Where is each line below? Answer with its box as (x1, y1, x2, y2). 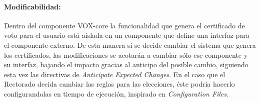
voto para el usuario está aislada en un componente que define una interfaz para (4, 30, 249, 40)
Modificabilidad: (4, 1, 61, 11)
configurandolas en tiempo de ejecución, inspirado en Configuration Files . (4, 88, 228, 99)
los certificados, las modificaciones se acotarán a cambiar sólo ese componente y (4, 49, 248, 60)
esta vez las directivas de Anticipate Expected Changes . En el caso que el (4, 69, 225, 79)
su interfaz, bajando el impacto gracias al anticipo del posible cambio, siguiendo (4, 59, 248, 70)
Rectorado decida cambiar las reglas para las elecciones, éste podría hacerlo (4, 79, 235, 89)
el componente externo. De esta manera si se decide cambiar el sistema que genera (4, 39, 256, 50)
